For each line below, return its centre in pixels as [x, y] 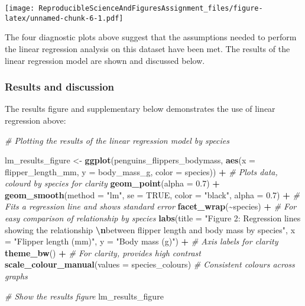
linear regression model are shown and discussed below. [105, 60]
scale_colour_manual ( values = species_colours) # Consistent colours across [150, 264]
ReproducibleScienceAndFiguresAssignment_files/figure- [151, 8]
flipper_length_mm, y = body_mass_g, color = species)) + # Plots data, [141, 171]
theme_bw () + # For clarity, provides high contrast [103, 252]
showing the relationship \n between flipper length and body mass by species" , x [150, 229]
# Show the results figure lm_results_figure [84, 296]
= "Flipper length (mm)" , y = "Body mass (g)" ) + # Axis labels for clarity [142, 241]
